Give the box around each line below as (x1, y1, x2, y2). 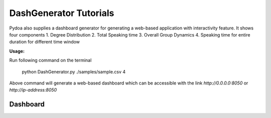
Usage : (9, 48, 25, 54)
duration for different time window (9, 39, 80, 45)
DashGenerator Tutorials (9, 7, 114, 18)
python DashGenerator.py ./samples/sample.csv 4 (22, 68, 126, 74)
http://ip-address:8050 (9, 87, 57, 93)
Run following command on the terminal (9, 57, 92, 63)
